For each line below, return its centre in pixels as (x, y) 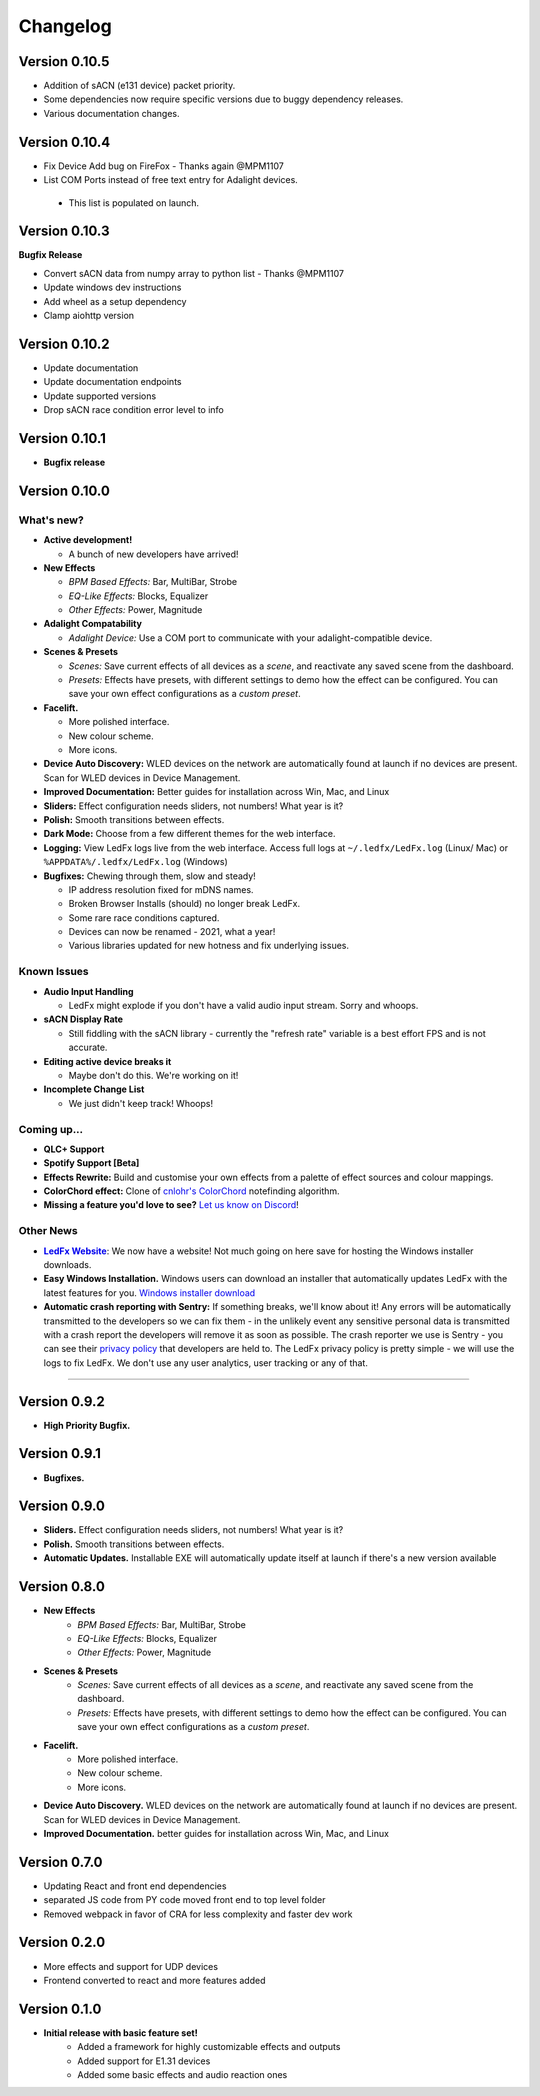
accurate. (88, 1047)
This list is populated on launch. (134, 202)
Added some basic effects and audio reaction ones (182, 2075)
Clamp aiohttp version (89, 315)
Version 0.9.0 (61, 1506)
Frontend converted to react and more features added (154, 1980)
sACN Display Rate (83, 1019)
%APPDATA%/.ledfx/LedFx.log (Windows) (136, 862)
